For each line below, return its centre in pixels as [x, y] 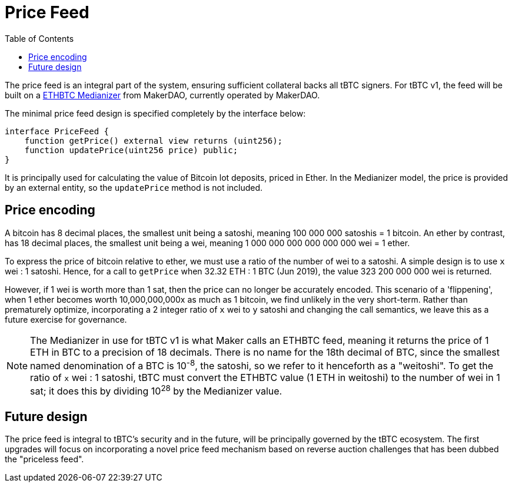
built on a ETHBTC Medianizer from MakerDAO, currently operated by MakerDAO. [162, 95]
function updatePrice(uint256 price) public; [131, 150]
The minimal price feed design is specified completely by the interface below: [155, 113]
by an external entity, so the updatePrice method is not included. [134, 187]
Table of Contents [39, 38]
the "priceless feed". [44, 459]
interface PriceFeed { [57, 131]
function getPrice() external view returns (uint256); [154, 140]
